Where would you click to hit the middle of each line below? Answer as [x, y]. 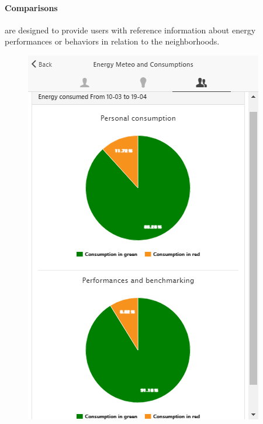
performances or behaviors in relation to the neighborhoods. [112, 41]
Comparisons [31, 7]
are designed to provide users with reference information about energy [130, 30]
